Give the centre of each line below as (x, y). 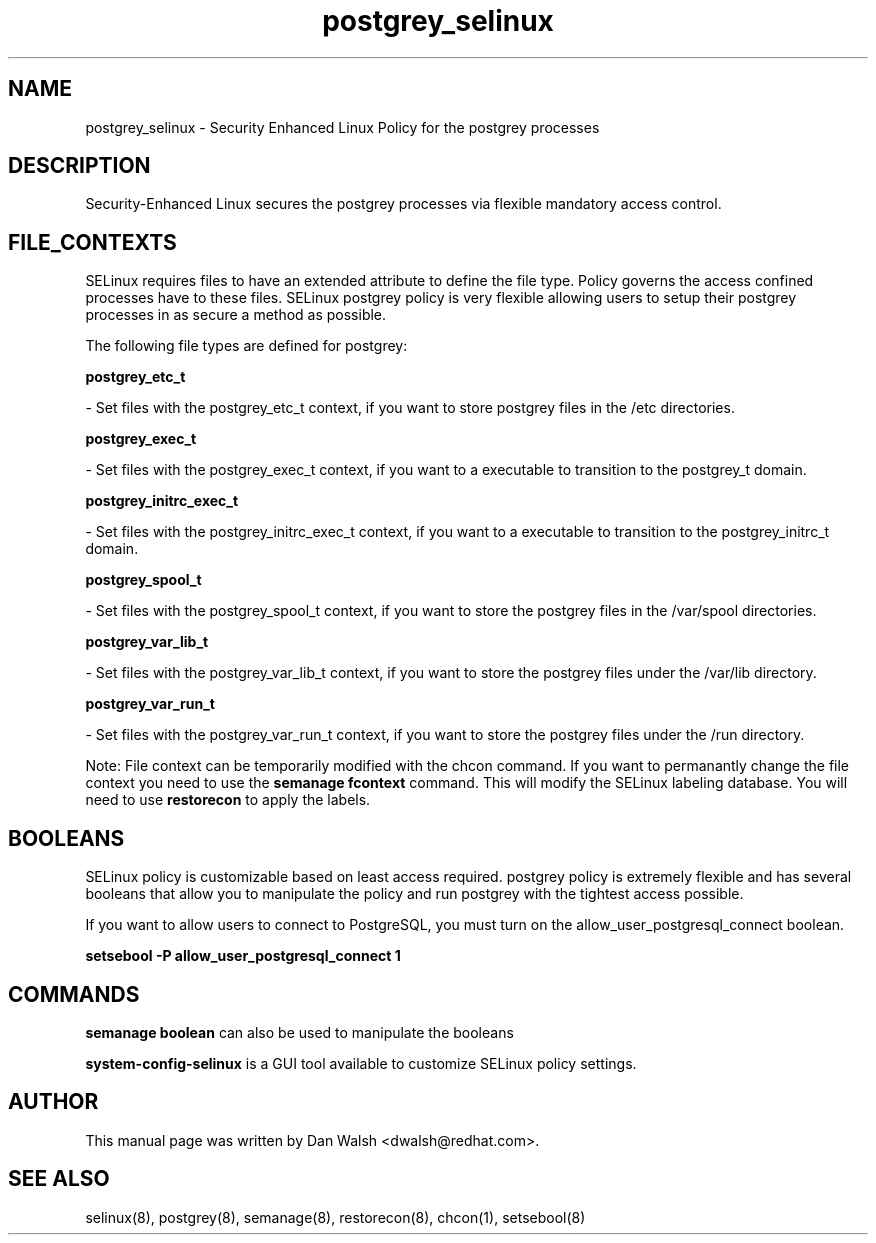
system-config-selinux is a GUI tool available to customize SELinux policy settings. (361, 1063)
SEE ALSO (59, 1179)
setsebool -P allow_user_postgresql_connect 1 (243, 956)
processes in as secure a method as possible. (236, 315)
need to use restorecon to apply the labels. (228, 800)
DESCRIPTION (79, 166)
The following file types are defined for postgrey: (246, 346)
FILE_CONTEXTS (92, 242)
